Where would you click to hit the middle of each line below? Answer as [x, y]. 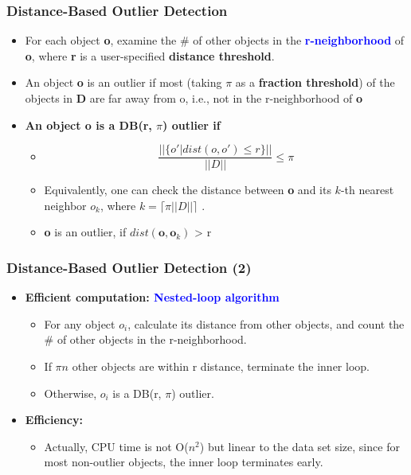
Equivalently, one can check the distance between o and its [188, 190]
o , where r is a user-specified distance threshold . [150, 55]
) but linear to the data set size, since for [299, 446]
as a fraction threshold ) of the [315, 82]
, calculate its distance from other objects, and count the [266, 323]
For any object [80, 323]
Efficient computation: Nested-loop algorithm [152, 297]
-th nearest [367, 190]
